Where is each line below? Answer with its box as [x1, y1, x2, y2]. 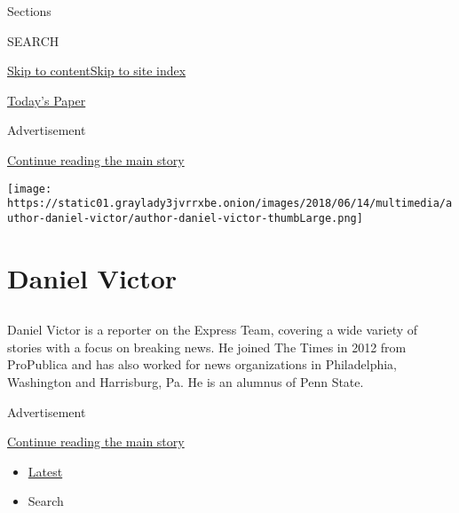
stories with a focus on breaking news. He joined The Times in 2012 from [7, 337, 407, 356]
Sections [7, 2, 51, 20]
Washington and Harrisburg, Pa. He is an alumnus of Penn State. [7, 373, 364, 391]
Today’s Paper [7, 91, 86, 109]
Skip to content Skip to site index [7, 61, 186, 80]
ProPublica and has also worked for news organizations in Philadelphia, [7, 355, 397, 374]
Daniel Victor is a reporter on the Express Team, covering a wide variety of [7, 320, 418, 339]
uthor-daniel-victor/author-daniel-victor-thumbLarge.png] [7, 211, 363, 225]
